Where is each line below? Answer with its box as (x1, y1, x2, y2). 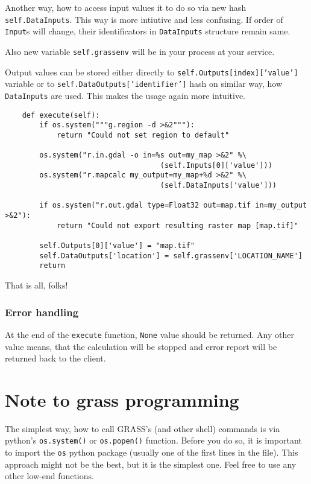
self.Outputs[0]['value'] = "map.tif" (39, 241, 195, 250)
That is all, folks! (5, 279, 68, 291)
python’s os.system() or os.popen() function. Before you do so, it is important (5, 434, 302, 447)
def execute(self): (22, 110, 100, 119)
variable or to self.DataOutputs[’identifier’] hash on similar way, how (5, 77, 283, 90)
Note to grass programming (5, 387, 239, 412)
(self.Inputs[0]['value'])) (160, 161, 272, 170)
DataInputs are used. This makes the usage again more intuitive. (5, 89, 245, 101)
